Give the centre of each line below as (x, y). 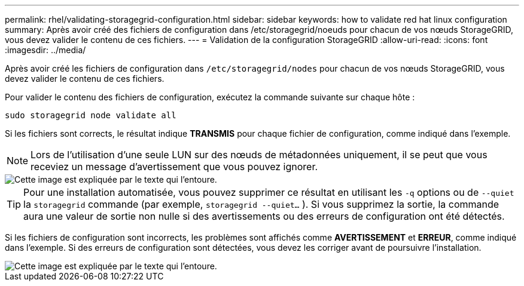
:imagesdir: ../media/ (45, 50)
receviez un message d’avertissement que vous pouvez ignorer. (174, 167)
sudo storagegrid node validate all (91, 115)
